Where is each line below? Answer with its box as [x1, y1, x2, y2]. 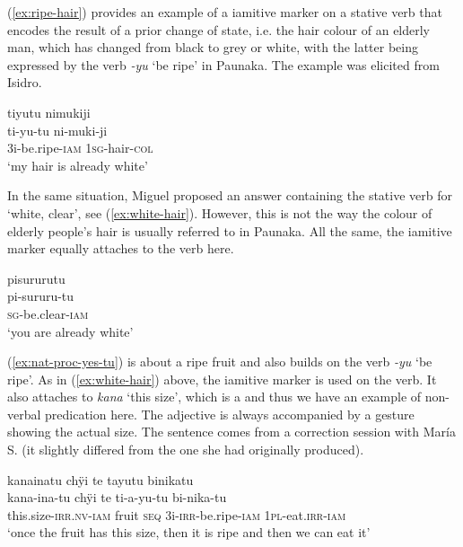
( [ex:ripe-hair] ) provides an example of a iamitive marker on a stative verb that [7, 3, 442, 21]
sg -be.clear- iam [7, 304, 89, 322]
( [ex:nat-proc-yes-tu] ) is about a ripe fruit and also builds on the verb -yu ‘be [7, 352, 432, 371]
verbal [7, 404, 41, 423]
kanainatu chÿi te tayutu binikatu [7, 470, 194, 489]
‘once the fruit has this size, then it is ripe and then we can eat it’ [7, 523, 371, 542]
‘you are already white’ [7, 322, 134, 340]
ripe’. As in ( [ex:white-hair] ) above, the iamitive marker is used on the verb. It [7, 369, 437, 388]
